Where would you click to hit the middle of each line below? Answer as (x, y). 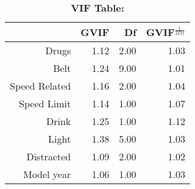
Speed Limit (45, 103)
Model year (47, 174)
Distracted (49, 156)
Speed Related (41, 86)
